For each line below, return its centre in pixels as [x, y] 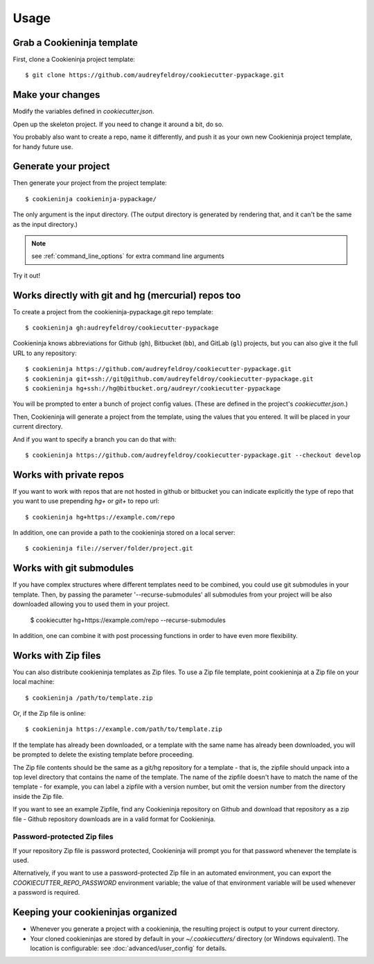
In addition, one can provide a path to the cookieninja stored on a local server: [124, 533]
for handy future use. [43, 146]
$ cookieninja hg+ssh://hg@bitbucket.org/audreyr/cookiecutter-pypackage [153, 389]
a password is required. [46, 893]
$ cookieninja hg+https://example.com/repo [100, 517]
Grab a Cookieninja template [75, 43]
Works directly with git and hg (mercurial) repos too [127, 295]
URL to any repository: [45, 353]
